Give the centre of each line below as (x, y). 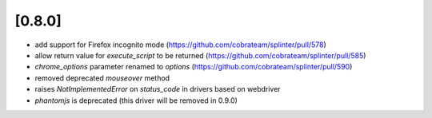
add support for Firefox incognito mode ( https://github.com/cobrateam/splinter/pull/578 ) (181, 45)
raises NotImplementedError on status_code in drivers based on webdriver (158, 89)
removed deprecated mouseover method (102, 78)
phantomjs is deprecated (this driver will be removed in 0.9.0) (136, 100)
